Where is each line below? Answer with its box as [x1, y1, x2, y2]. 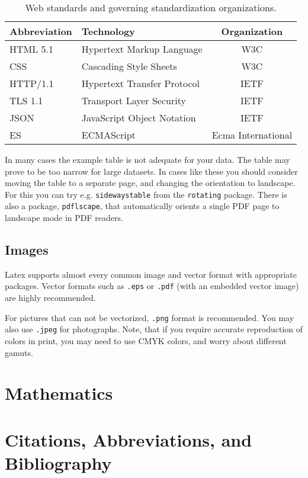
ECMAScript [81, 128, 136, 142]
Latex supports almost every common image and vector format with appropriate [5, 268, 297, 280]
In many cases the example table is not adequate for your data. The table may [5, 153, 290, 165]
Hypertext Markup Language [81, 42, 203, 56]
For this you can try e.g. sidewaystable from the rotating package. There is [5, 188, 287, 200]
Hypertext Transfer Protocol [81, 76, 200, 90]
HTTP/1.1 [9, 76, 54, 90]
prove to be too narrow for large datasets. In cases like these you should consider [5, 165, 298, 177]
